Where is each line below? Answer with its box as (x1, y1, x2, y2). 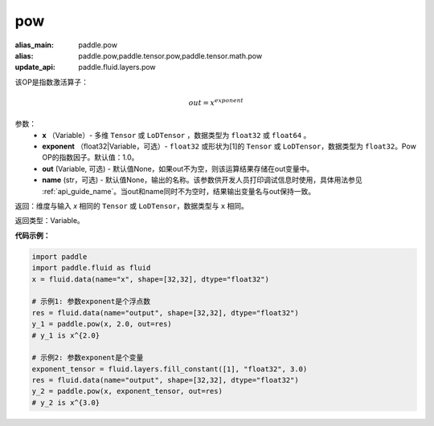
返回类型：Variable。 (14, 216, 84, 225)
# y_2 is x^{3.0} (31, 398, 100, 407)
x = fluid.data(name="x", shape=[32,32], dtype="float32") (31, 274, 269, 284)
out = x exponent (188, 97, 244, 108)
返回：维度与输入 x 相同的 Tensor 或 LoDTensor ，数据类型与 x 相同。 (14, 201, 249, 211)
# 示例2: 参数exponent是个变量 (31, 353, 144, 363)
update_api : (14, 63, 55, 72)
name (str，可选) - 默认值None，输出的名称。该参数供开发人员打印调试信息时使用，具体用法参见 (42, 175, 363, 185)
